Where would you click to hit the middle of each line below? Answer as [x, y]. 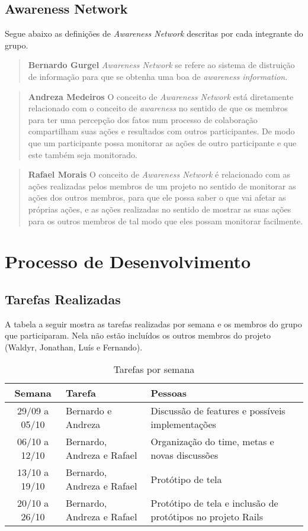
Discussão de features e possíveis [218, 411]
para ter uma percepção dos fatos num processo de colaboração [143, 119]
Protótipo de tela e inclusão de [214, 503]
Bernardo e [89, 411]
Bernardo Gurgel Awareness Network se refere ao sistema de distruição [161, 65]
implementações [183, 424]
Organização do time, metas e [212, 442]
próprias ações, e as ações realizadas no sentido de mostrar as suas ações [160, 209]
